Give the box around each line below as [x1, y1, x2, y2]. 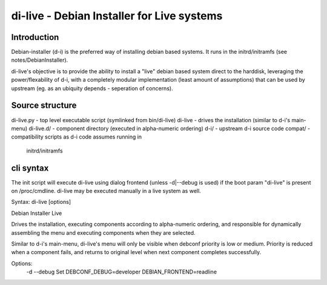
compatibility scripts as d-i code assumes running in [11, 133, 142, 140]
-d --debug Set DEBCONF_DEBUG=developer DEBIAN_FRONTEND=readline [26, 268, 217, 275]
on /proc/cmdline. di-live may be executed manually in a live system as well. [11, 188, 201, 194]
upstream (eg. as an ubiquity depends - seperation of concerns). [11, 85, 173, 92]
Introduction [11, 32, 59, 42]
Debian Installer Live [11, 209, 62, 217]
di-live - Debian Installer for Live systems [11, 9, 223, 22]
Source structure [11, 100, 77, 111]
